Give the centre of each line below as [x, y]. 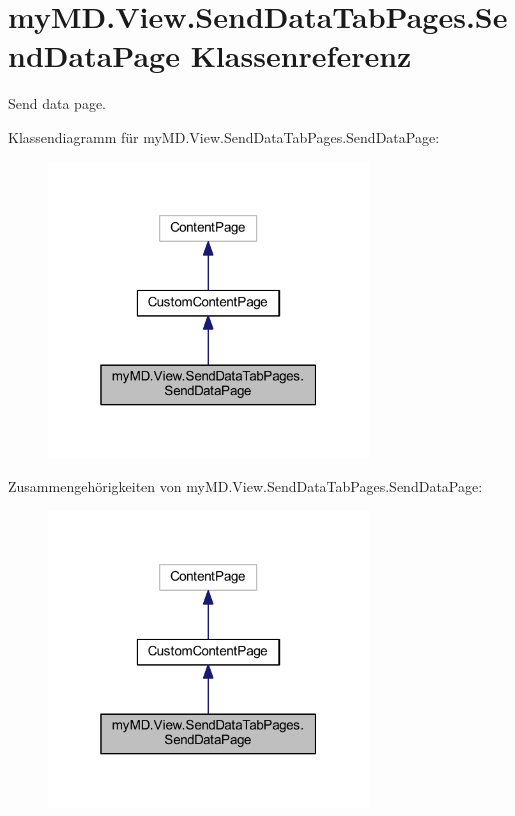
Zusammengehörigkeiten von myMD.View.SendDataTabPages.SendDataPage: [245, 486]
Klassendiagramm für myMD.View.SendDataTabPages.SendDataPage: [224, 136]
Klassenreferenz [301, 55]
